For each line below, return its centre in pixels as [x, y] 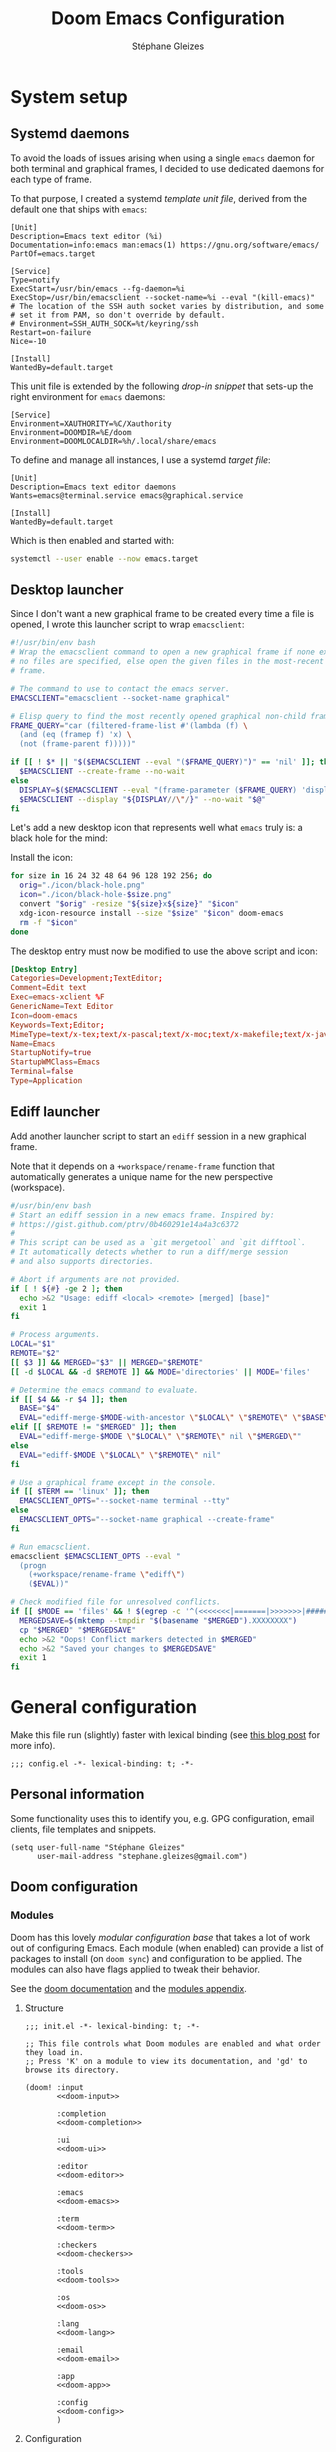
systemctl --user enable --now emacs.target [104, 558]
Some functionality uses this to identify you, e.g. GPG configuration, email [162, 1818]
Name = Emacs [33, 1043]
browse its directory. [72, 2070]
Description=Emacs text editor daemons [93, 487]
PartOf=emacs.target [53, 253]
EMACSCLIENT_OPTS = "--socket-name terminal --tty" [124, 1501]
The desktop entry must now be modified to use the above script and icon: [164, 951]
